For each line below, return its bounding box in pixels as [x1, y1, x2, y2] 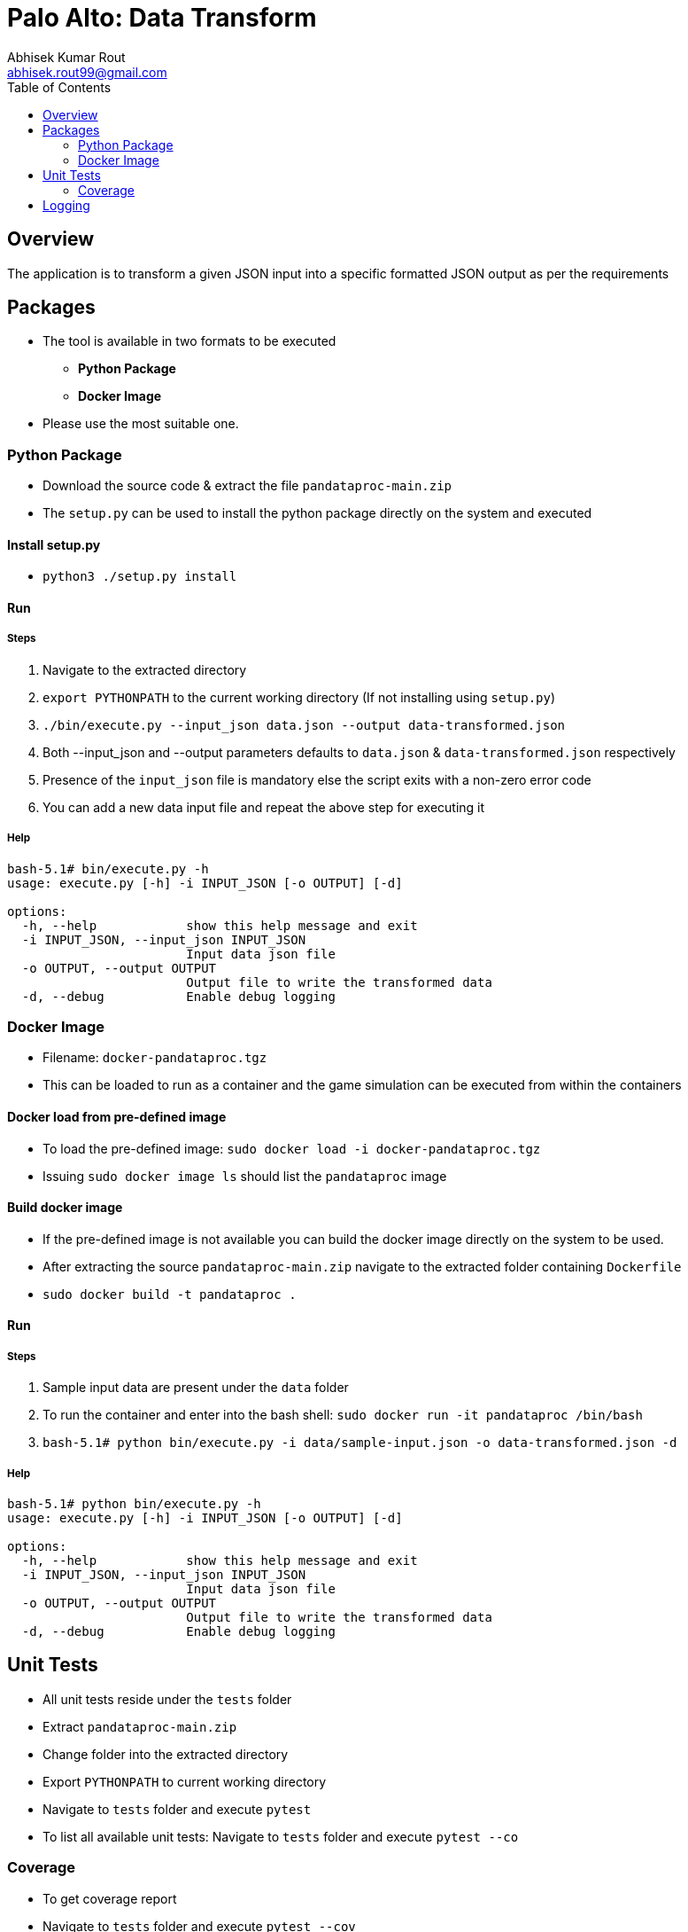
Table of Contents [7, 79, 112, 95]
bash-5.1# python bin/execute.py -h [7, 1496, 261, 1511]
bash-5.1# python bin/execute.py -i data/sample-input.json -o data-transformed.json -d [43, 1435, 677, 1451]
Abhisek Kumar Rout [7, 49, 126, 65]
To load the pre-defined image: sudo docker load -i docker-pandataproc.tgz [43, 1140, 541, 1156]
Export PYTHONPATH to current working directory [43, 1773, 327, 1789]
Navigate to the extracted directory [43, 661, 247, 677]
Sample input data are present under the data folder [43, 1380, 349, 1396]
